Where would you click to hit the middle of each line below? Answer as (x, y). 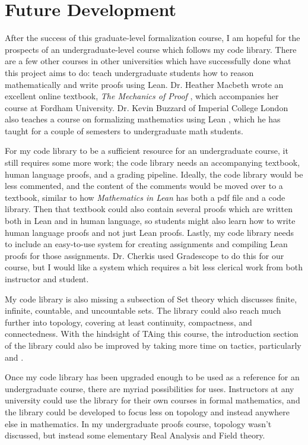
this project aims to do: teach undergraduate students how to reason (129, 72)
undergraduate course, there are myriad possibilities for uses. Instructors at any (150, 388)
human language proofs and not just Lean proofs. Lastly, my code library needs (150, 232)
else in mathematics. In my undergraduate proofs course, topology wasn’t (138, 423)
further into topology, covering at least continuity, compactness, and (128, 322)
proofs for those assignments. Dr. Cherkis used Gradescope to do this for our (145, 255)
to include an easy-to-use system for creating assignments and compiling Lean (146, 244)
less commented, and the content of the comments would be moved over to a (144, 186)
